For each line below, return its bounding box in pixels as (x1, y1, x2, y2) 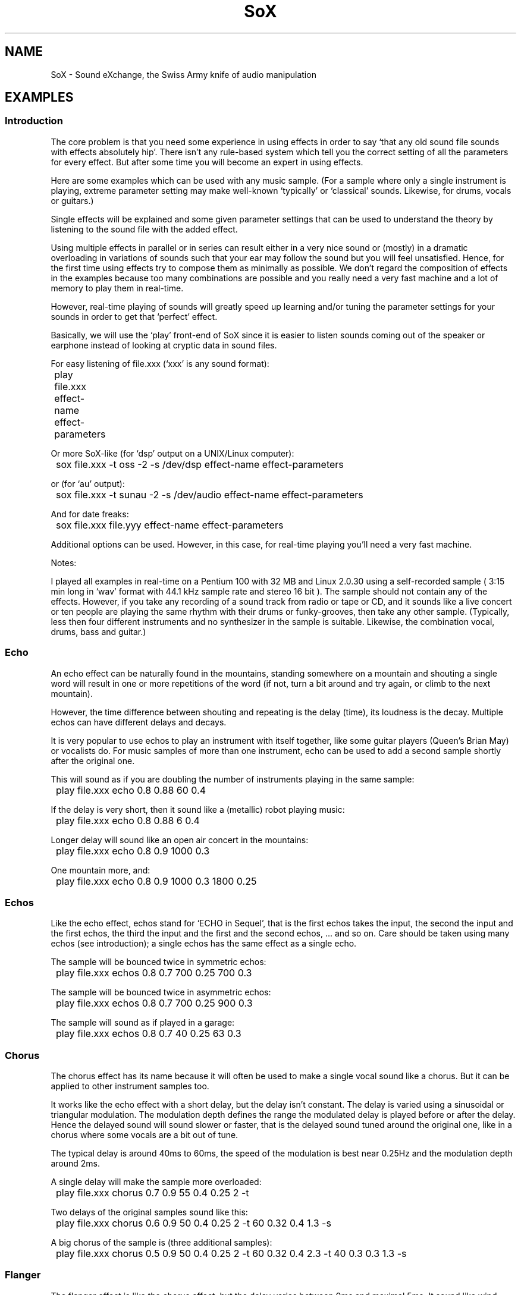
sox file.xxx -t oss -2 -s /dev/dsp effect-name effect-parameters (56, 458, 344, 470)
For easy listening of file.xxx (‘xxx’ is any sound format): (51, 358, 269, 369)
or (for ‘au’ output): (51, 478, 125, 489)
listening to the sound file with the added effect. (51, 224, 238, 234)
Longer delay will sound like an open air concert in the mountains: (51, 834, 309, 845)
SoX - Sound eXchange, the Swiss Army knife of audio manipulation (51, 69, 316, 80)
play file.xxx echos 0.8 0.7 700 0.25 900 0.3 (56, 997, 253, 1010)
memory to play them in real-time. (51, 282, 184, 293)
